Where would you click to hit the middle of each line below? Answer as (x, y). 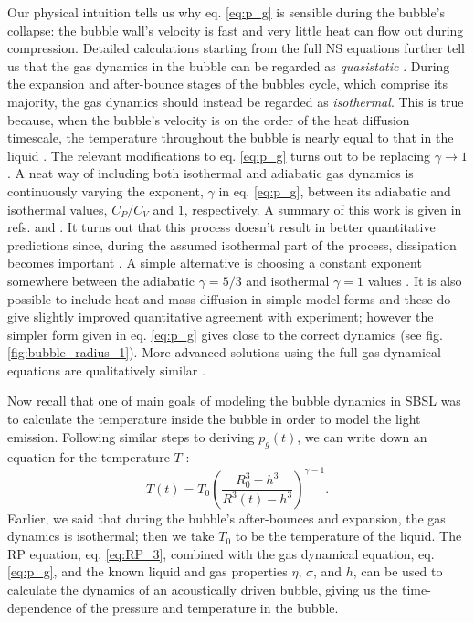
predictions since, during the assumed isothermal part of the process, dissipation (232, 244)
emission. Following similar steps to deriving (131, 436)
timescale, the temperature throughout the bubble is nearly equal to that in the (231, 137)
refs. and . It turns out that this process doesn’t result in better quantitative (221, 227)
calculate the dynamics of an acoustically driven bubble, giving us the (203, 589)
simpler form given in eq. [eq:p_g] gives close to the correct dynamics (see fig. (225, 334)
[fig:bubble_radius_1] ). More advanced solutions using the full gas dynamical (224, 352)
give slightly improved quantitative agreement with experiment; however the (221, 317)
